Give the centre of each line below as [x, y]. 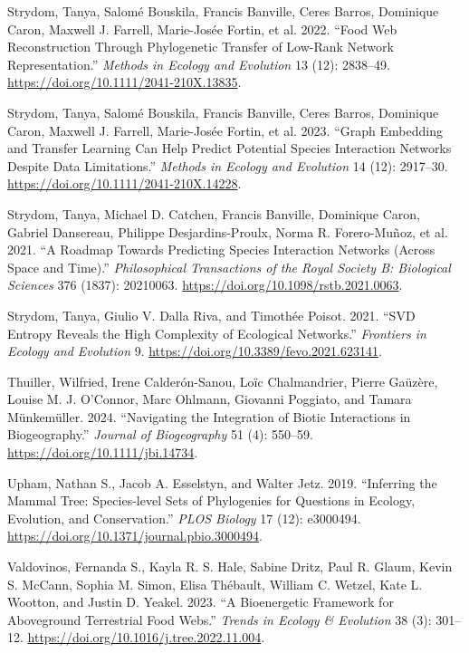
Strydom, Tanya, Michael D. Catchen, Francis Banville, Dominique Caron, [214, 213]
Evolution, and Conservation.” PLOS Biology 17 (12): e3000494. [184, 518]
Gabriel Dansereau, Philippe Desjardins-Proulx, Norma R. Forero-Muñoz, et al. [228, 231]
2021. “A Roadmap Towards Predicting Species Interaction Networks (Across [221, 250]
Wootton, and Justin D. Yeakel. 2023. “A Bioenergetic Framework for [201, 602]
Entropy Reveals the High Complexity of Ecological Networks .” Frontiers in [217, 333]
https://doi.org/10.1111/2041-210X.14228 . [124, 183]
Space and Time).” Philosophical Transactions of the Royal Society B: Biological [229, 267]
